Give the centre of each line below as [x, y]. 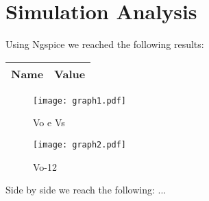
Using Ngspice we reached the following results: [105, 44]
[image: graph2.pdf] [80, 144]
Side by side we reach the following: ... [86, 190]
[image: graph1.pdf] [80, 100]
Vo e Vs [49, 122]
